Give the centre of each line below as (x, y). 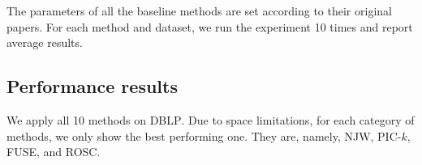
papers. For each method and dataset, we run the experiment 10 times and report (210, 26)
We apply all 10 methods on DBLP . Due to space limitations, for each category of (211, 119)
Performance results (92, 86)
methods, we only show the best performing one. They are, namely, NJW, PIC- (204, 135)
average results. (45, 42)
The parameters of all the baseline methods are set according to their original (199, 11)
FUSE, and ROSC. (54, 152)
